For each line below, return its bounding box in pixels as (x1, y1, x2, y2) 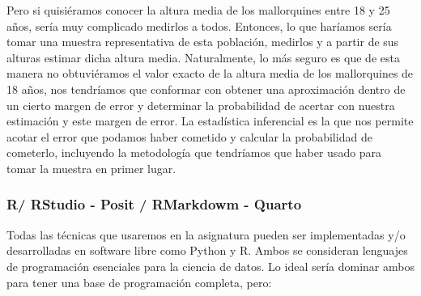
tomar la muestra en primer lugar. (6, 159, 176, 176)
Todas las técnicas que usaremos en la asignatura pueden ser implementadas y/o (6, 226, 406, 243)
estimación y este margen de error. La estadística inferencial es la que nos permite (6, 112, 414, 129)
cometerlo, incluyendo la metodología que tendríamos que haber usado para (6, 144, 382, 161)
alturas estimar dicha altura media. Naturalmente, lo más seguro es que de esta (6, 49, 400, 66)
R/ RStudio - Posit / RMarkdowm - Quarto (6, 194, 302, 214)
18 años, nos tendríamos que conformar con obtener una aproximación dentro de (6, 80, 406, 97)
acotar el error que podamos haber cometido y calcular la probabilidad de (6, 128, 372, 145)
